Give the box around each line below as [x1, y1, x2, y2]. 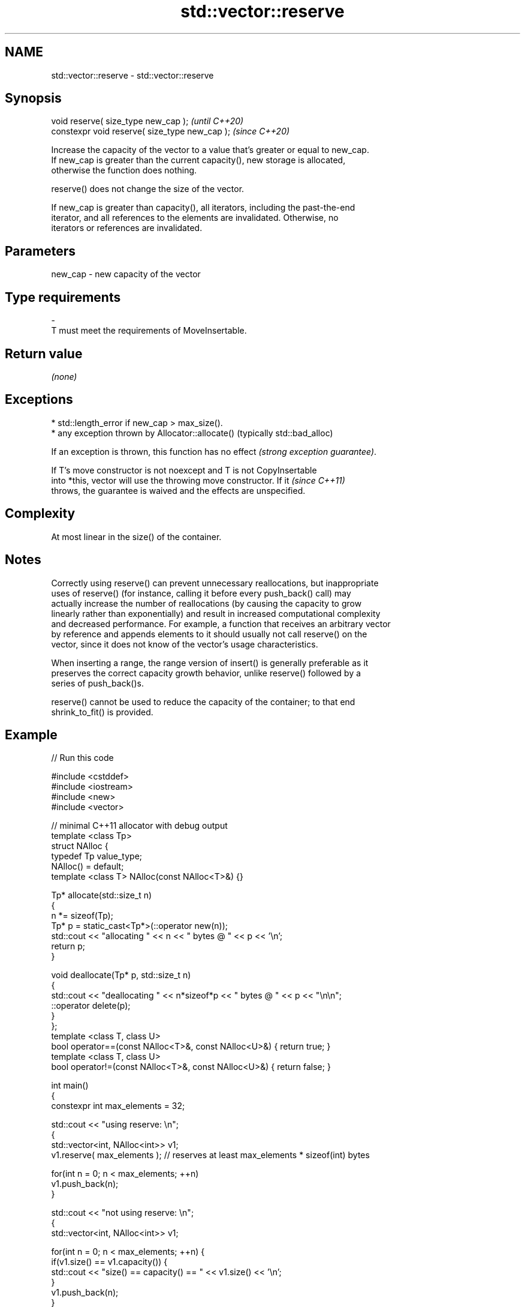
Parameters [5, 243, 76, 259]
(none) [51, 371, 77, 382]
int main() [51, 1080, 89, 1091]
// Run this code [51, 753, 114, 763]
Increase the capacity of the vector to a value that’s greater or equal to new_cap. [51, 145, 369, 155]
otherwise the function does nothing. [51, 165, 197, 176]
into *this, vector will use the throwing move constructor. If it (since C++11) [51, 475, 345, 485]
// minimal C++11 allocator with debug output [51, 820, 228, 831]
